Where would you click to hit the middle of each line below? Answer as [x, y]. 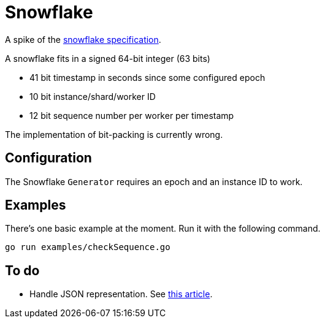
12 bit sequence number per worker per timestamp [132, 115]
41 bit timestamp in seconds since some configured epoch [147, 77]
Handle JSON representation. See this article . [121, 294]
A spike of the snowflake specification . [83, 39]
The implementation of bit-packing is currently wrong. [114, 134]
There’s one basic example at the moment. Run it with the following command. [163, 229]
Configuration [48, 158]
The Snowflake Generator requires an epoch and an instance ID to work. [154, 181]
